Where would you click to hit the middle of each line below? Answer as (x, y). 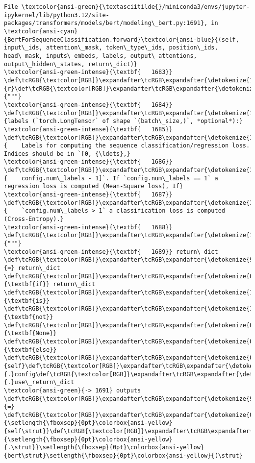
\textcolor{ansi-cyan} (41, 31)
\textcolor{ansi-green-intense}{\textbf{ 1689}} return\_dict (111, 252)
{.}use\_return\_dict (39, 382)
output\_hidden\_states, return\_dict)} (71, 64)
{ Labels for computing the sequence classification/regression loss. (127, 146)
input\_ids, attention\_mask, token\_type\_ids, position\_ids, (111, 48)
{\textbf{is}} (27, 301)
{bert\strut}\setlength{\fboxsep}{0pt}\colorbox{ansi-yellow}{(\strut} (123, 456)
